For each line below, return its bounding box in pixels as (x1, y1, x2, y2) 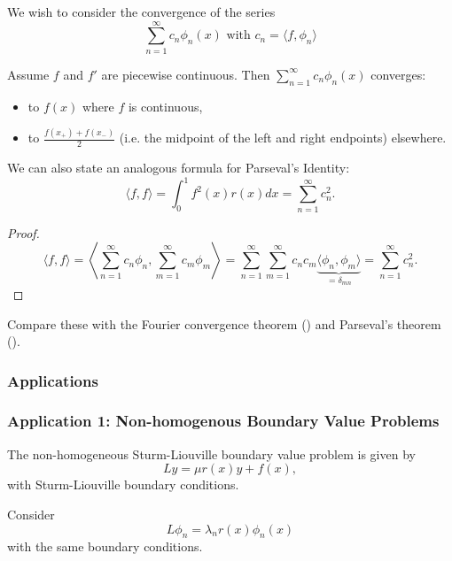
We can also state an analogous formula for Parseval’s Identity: (7, 158, 350, 177)
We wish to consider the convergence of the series (7, 3, 276, 20)
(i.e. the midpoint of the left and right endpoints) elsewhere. (119, 128, 447, 147)
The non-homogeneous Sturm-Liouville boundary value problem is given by (7, 444, 416, 463)
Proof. (7, 223, 40, 242)
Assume (7, 65, 50, 83)
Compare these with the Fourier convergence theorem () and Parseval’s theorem (7, 314, 441, 333)
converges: (370, 65, 426, 83)
